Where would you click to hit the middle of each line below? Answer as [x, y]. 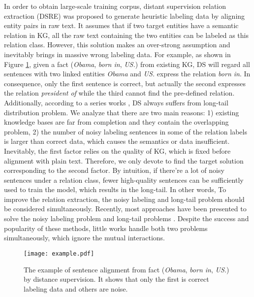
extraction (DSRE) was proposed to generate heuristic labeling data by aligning [125, 16]
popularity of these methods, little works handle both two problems [106, 228]
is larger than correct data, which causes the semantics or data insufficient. [117, 141]
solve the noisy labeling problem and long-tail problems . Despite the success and [127, 218]
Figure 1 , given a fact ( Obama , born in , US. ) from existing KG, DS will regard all [127, 64]
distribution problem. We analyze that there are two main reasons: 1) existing [122, 112]
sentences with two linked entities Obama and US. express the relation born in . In [127, 74]
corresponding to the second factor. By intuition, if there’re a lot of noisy [114, 170]
